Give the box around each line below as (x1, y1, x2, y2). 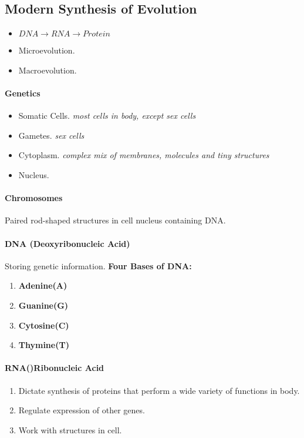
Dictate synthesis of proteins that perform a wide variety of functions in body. (18, 384, 300, 396)
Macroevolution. (18, 63, 77, 76)
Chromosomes (5, 192, 63, 204)
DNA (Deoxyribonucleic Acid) (5, 237, 130, 249)
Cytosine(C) (18, 319, 69, 331)
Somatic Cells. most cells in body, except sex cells (18, 109, 196, 122)
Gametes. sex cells (18, 129, 85, 141)
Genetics (5, 86, 40, 99)
